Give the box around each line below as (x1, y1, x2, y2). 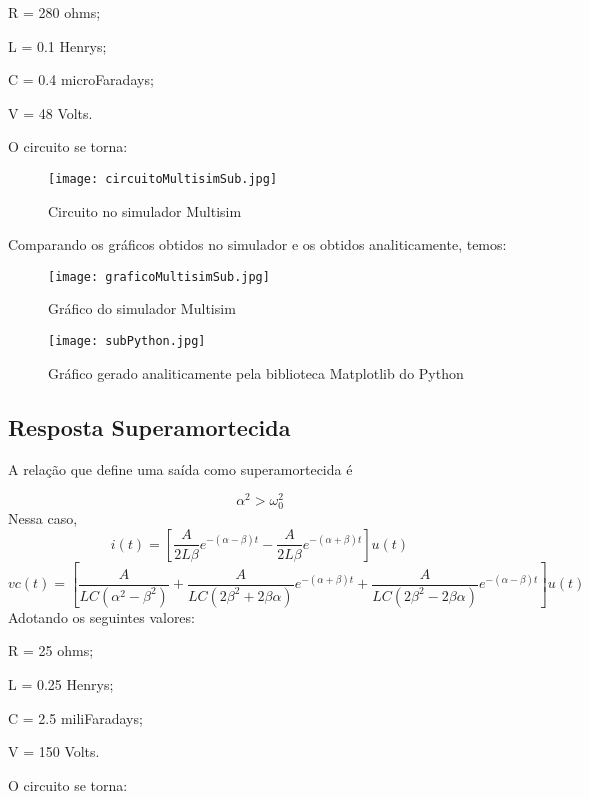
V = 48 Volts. (8, 102, 93, 123)
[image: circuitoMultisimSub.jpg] (48, 171, 278, 186)
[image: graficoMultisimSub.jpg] (48, 269, 270, 284)
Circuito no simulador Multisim (48, 200, 242, 221)
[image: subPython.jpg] (48, 334, 206, 349)
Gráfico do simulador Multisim (48, 298, 236, 319)
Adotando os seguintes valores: (8, 606, 195, 627)
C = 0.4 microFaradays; (8, 69, 154, 90)
